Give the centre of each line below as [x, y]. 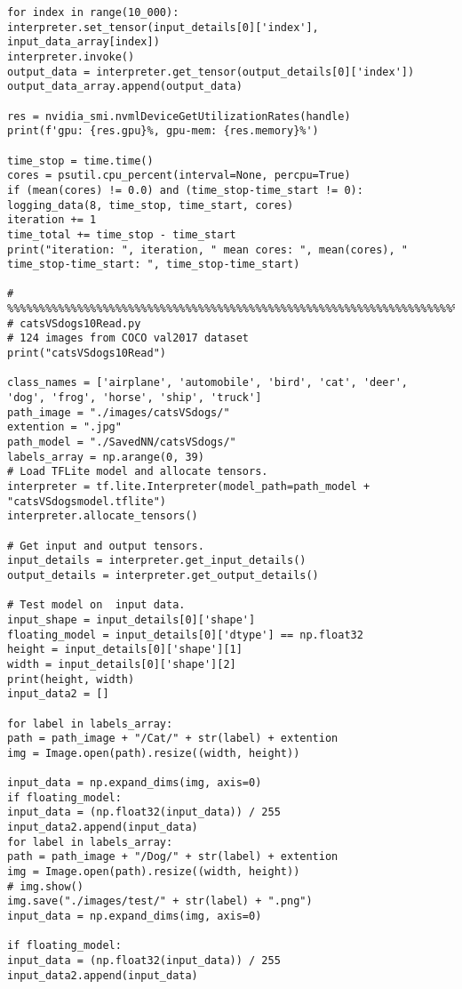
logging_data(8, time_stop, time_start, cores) [151, 205]
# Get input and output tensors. [106, 546]
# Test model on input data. [96, 605]
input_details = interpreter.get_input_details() [157, 561]
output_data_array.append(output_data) [125, 87]
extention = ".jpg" [64, 427]
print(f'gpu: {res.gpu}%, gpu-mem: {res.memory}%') [163, 131]
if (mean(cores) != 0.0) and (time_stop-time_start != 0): [185, 190]
